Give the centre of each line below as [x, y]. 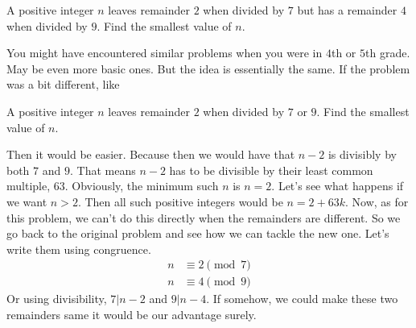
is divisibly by [362, 154]
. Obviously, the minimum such [142, 186]
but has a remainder [347, 10]
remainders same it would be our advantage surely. [132, 314]
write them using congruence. [79, 249]
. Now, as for [377, 201]
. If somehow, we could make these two [302, 299]
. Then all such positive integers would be [180, 201]
